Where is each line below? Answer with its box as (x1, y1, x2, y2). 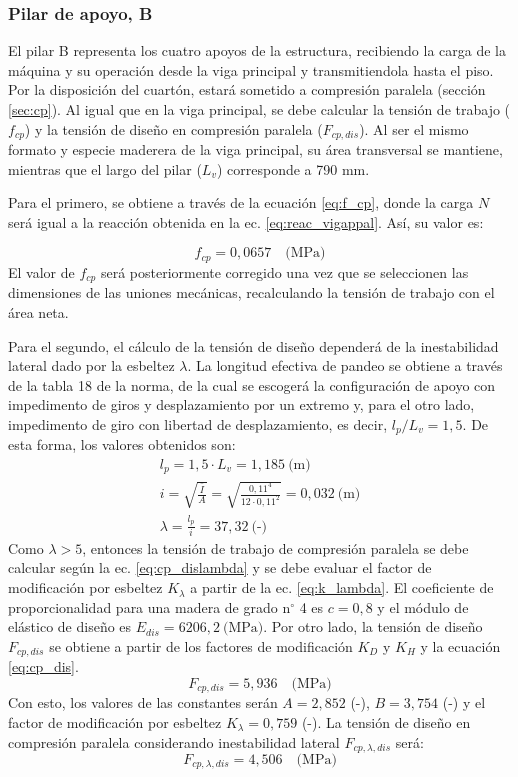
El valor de (8, 261, 75, 282)
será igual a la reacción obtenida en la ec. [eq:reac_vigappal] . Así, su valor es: (8, 211, 484, 232)
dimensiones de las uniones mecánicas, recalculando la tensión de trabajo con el (8, 282, 495, 303)
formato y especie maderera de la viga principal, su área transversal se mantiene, (8, 139, 503, 160)
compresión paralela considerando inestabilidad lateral (8, 731, 340, 752)
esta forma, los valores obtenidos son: (8, 434, 236, 455)
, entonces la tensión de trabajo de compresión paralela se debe (82, 537, 469, 558)
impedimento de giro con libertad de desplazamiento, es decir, (8, 413, 388, 434)
